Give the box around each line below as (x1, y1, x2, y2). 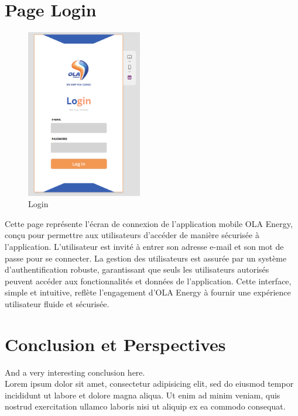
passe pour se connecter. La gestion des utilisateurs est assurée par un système (5, 252, 287, 264)
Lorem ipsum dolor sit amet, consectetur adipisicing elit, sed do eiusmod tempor (5, 377, 294, 390)
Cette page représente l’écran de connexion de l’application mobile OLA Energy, (5, 217, 293, 229)
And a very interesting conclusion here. (5, 366, 145, 378)
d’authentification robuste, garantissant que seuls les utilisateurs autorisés (5, 263, 269, 276)
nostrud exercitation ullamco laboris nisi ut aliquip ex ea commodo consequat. (5, 400, 286, 412)
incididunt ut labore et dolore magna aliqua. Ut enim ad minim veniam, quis (5, 389, 280, 401)
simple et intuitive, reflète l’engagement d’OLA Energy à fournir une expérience (5, 286, 291, 298)
